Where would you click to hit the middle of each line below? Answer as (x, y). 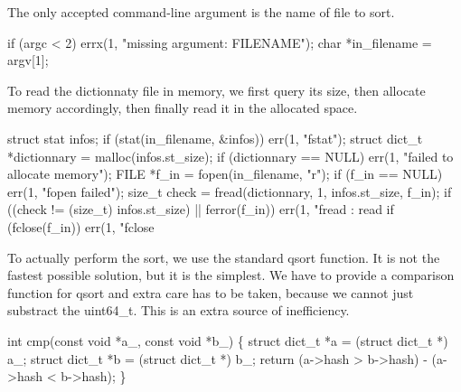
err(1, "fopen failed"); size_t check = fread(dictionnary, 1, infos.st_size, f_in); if (230, 191)
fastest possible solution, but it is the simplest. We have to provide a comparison (231, 275)
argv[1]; (28, 60)
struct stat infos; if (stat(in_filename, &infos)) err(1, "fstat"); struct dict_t (215, 138)
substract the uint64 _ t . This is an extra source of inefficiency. (179, 310)
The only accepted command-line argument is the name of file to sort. (201, 12)
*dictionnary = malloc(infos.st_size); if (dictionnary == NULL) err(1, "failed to (230, 156)
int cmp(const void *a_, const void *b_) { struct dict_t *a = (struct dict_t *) (228, 340)
